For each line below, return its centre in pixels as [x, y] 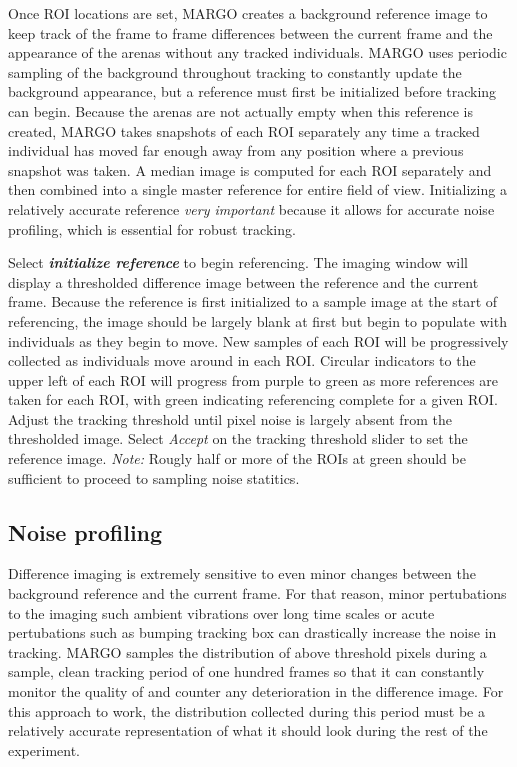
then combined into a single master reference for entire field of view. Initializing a [257, 189]
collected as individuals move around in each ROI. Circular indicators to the [242, 360]
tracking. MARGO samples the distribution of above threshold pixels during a [247, 651]
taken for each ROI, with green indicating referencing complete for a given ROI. [253, 399]
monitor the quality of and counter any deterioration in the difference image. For [256, 691]
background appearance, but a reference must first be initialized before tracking [252, 91]
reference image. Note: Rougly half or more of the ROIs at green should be [237, 458]
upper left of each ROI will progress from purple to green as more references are [253, 379]
